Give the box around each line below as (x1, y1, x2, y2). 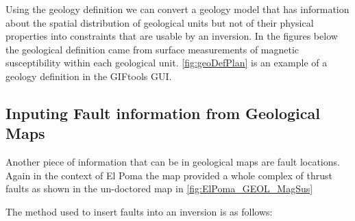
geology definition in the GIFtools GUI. (5, 68, 172, 83)
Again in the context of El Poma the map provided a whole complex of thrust (5, 168, 332, 182)
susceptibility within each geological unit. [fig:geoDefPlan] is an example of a (5, 55, 328, 70)
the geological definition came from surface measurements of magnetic (5, 42, 299, 56)
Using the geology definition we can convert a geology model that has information (5, 2, 350, 16)
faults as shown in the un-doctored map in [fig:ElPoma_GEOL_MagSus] (5, 181, 313, 196)
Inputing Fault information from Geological (5, 102, 320, 123)
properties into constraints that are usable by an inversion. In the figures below (5, 29, 338, 43)
